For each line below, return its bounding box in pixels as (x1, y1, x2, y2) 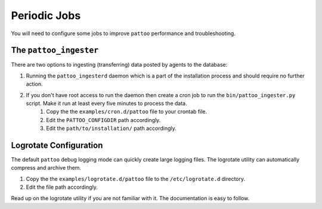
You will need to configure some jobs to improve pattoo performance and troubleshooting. (11, 30, 236, 37)
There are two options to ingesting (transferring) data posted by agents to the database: (11, 61, 228, 68)
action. (26, 80, 43, 88)
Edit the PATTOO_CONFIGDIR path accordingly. (46, 116, 161, 123)
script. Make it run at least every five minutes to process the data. (26, 100, 187, 107)
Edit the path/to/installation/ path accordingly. (46, 125, 177, 132)
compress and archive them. (11, 164, 82, 171)
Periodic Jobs (11, 9, 81, 22)
